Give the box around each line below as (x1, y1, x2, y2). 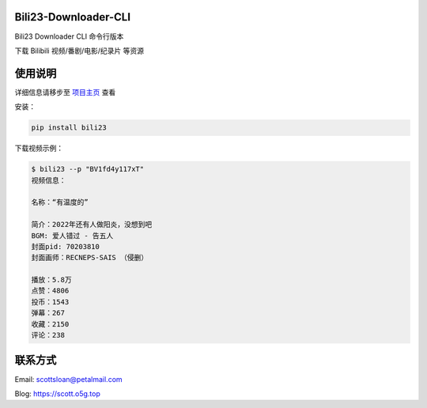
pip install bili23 (31, 123, 107, 132)
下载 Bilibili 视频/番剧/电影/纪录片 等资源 (14, 46, 145, 55)
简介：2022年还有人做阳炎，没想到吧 (31, 220, 153, 229)
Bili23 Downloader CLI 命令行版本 (14, 32, 124, 41)
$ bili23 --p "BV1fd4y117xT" (31, 164, 145, 174)
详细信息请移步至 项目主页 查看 (14, 87, 116, 96)
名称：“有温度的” (31, 198, 89, 207)
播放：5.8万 (31, 275, 72, 285)
